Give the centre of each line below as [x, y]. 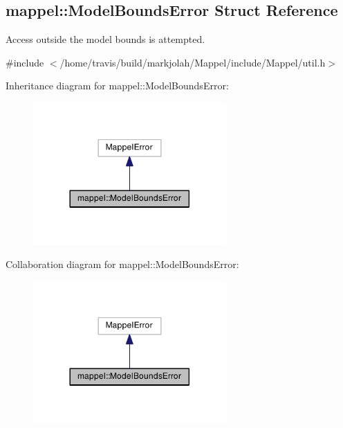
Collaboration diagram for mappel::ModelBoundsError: [122, 264]
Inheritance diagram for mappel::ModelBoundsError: [117, 86]
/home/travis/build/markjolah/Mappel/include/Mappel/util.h [193, 62]
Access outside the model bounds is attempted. [105, 39]
